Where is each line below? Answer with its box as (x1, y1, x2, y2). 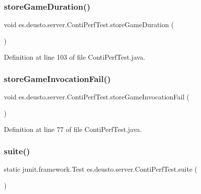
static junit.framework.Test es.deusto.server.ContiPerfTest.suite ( (4, 164, 198, 174)
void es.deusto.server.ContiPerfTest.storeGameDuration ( (4, 19, 174, 30)
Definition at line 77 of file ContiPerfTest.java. (4, 124, 142, 134)
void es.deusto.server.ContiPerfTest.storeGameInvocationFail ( (4, 92, 189, 102)
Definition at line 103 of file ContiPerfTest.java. (4, 52, 146, 62)
